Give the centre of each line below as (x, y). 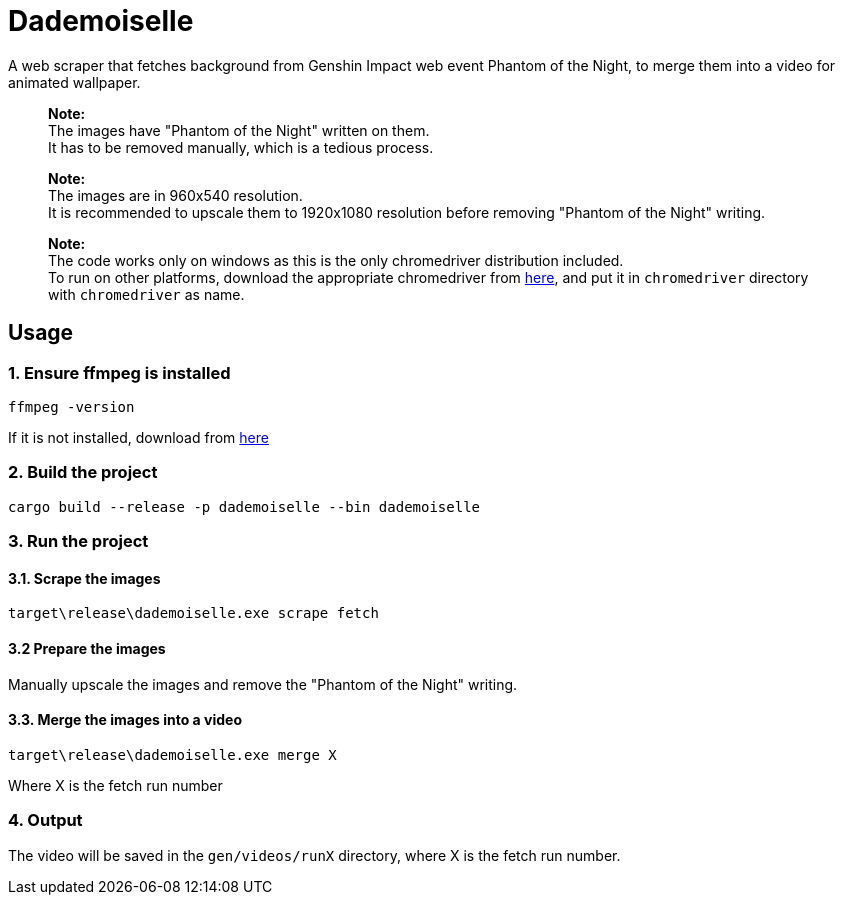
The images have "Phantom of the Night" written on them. (239, 130)
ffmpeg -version (71, 406)
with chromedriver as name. (146, 294)
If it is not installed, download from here (138, 437)
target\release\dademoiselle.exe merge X (172, 754)
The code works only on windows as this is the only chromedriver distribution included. (336, 260)
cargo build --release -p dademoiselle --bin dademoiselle (244, 506)
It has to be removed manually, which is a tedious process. (241, 147)
